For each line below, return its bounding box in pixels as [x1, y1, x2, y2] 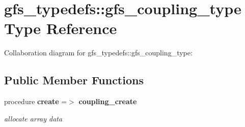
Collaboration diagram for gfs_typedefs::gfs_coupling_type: [4, 47, 193, 58]
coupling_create [78, 96, 137, 107]
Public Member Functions [4, 72, 144, 88]
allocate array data [4, 113, 63, 123]
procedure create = [4, 96, 67, 107]
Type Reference [4, 18, 117, 39]
